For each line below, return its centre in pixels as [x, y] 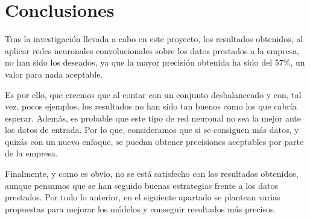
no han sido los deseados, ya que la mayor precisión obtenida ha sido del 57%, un [155, 62]
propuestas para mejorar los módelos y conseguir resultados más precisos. [141, 208]
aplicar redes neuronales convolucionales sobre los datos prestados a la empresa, [152, 50]
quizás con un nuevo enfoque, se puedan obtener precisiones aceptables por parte [154, 141]
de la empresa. [31, 153]
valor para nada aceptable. [54, 74]
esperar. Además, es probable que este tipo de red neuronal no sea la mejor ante [153, 118]
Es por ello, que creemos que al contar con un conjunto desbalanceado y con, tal [153, 94]
